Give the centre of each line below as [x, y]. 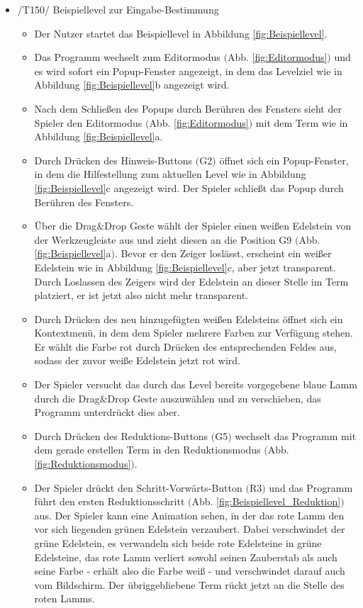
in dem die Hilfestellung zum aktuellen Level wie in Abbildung [170, 174]
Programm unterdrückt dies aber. [107, 412]
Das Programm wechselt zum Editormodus [127, 57]
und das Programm [311, 487]
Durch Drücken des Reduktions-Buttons [121, 435]
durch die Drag [67, 398]
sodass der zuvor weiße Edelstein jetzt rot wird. [137, 360]
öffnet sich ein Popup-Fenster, [284, 160]
